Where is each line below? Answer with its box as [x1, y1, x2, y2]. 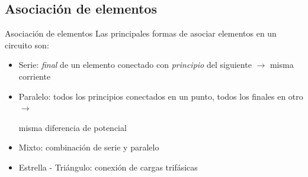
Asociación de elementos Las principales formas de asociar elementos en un [5, 27, 277, 40]
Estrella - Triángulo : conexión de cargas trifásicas [18, 160, 198, 173]
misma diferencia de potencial [18, 121, 127, 133]
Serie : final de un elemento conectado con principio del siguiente [18, 58, 252, 71]
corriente [18, 70, 51, 82]
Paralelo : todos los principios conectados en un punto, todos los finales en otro [18, 90, 303, 102]
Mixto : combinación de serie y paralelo [18, 141, 159, 153]
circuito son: [5, 38, 49, 51]
